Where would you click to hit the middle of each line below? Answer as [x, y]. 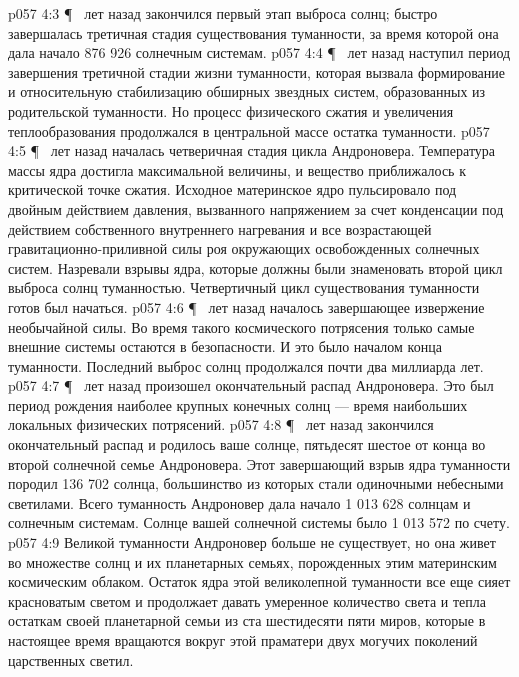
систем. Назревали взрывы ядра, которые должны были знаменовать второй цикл [255, 267]
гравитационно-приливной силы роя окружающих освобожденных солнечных [244, 248]
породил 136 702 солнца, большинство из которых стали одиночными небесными [256, 483]
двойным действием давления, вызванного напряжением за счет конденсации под [256, 208]
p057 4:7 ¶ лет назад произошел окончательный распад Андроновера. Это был [251, 385]
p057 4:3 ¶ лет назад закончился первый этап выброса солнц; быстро [223, 13]
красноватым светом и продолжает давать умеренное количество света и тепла [247, 600]
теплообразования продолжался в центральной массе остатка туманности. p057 [249, 130]
